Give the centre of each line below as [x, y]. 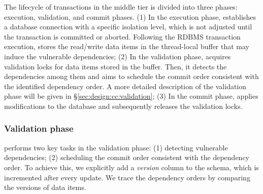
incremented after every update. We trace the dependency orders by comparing [127, 177]
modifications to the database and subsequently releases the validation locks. [123, 106]
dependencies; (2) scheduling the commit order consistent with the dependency [127, 157]
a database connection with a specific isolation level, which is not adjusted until [128, 27]
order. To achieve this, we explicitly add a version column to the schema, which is [131, 167]
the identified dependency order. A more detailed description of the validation [125, 86]
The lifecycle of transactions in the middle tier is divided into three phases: [121, 7]
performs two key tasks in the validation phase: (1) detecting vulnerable [116, 147]
